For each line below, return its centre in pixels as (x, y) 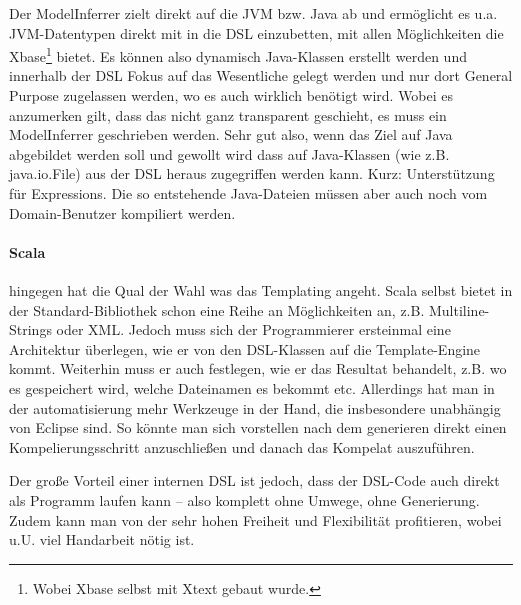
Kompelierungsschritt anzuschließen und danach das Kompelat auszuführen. (242, 446)
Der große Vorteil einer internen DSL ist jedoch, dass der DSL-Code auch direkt (254, 480)
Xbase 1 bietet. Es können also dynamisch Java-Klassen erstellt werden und (238, 54)
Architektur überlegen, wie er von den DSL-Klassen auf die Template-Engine (245, 348)
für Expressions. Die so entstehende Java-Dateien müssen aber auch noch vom (248, 193)
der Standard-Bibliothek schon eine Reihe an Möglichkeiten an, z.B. (217, 309)
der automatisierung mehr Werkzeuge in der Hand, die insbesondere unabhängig (255, 407)
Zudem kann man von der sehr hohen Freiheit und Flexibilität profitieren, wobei (255, 519)
